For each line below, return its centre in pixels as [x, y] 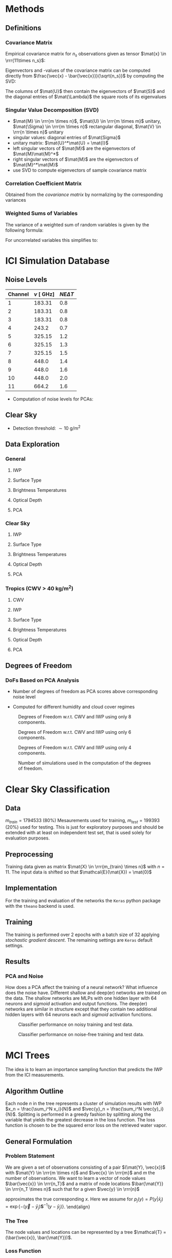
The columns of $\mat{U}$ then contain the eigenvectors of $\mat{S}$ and [85, 91]
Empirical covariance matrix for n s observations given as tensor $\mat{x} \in [86, 54]
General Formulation [39, 1141]
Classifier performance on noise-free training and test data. [81, 1035]
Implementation [31, 888]
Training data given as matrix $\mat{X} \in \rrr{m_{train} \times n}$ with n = [85, 867]
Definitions [23, 28]
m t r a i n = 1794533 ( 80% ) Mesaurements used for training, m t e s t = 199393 [83, 821]
